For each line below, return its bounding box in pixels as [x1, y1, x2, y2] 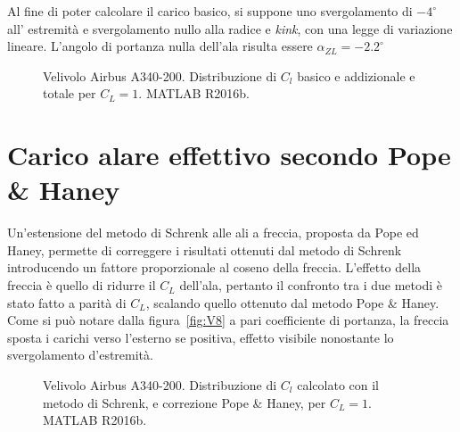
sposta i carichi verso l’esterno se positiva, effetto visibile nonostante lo [7, 328, 394, 346]
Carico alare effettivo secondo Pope [7, 137, 451, 173]
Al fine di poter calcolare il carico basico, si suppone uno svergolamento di [7, 2, 413, 20]
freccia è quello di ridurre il [7, 276, 156, 295]
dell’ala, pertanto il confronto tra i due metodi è [179, 276, 442, 295]
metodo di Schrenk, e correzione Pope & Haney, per [43, 393, 326, 411]
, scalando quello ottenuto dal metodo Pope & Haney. [145, 293, 439, 312]
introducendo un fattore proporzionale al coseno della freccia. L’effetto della [7, 258, 422, 277]
